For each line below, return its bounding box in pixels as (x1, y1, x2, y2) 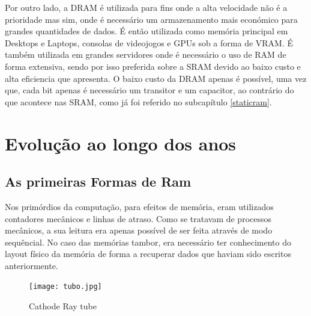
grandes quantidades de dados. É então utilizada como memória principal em (5, 25, 288, 37)
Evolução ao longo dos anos (5, 131, 237, 155)
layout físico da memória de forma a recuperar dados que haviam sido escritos (5, 247, 291, 260)
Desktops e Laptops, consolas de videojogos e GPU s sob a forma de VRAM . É (5, 36, 294, 49)
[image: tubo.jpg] (29, 282, 102, 291)
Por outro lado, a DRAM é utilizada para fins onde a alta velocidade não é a (5, 1, 288, 13)
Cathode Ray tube (29, 300, 97, 312)
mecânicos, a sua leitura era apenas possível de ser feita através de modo (5, 224, 273, 237)
